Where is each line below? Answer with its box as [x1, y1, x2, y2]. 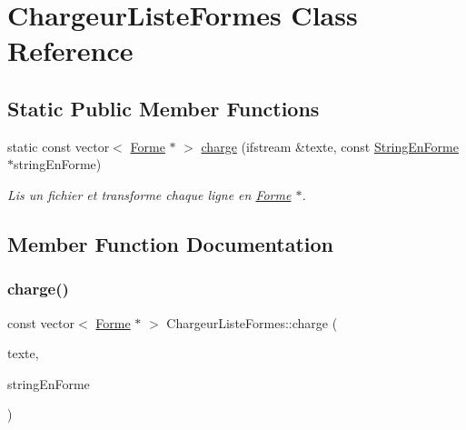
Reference [7, 32, 134, 69]
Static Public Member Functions [7, 94, 320, 122]
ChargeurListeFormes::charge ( [166, 313, 338, 332]
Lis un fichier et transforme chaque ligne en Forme [7, 185, 292, 204]
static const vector [7, 136, 110, 155]
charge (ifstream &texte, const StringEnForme [201, 136, 459, 155]
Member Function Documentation [7, 229, 334, 257]
